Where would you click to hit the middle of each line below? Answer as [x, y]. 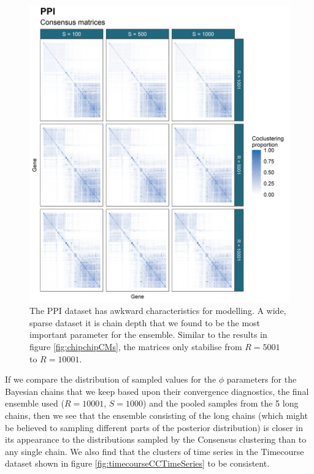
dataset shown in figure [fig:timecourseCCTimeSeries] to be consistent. [137, 463]
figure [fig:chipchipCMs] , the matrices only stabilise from [136, 346]
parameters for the [262, 379]
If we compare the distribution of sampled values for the [111, 379]
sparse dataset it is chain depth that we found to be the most [145, 322]
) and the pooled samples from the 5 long [221, 403]
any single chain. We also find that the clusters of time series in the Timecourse [155, 451]
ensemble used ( [35, 403]
